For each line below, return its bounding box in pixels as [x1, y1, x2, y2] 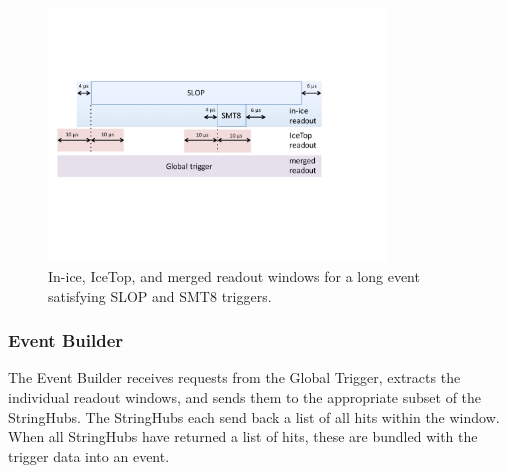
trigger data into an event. [8, 445, 170, 466]
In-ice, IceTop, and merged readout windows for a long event [48, 265, 420, 286]
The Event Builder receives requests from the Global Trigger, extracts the [8, 367, 461, 388]
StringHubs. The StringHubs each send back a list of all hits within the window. [8, 406, 500, 427]
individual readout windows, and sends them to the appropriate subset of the [8, 386, 482, 407]
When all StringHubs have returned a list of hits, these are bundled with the [8, 426, 478, 447]
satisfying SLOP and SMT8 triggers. [48, 285, 272, 306]
